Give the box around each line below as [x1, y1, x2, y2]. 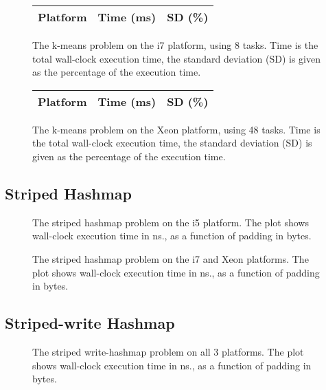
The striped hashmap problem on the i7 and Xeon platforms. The [32, 251, 309, 266]
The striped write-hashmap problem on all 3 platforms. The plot [32, 344, 304, 358]
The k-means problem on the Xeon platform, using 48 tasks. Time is [32, 122, 321, 136]
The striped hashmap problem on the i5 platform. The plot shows [32, 215, 309, 229]
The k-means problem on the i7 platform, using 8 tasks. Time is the [32, 38, 318, 52]
